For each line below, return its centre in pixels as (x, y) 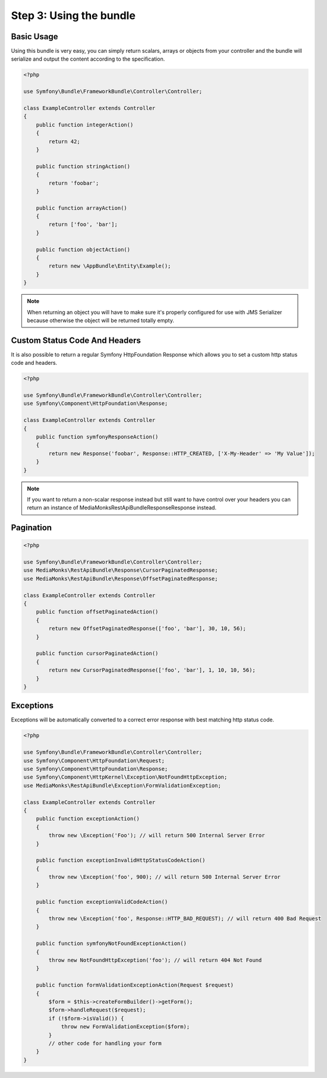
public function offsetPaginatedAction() (97, 612)
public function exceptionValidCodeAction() (102, 902)
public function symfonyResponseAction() (97, 436)
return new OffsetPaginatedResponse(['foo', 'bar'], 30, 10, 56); (147, 629)
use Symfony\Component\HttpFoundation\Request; (94, 760)
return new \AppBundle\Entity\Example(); (110, 266)
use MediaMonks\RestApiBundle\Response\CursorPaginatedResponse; (121, 570)
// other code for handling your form (105, 1043)
